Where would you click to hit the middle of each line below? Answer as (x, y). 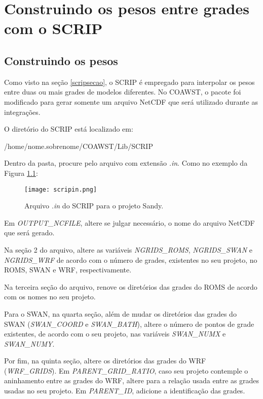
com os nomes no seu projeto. (50, 297)
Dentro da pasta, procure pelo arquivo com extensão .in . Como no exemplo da (126, 163)
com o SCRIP (53, 28)
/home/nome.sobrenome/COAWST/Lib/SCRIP (79, 146)
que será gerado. (29, 233)
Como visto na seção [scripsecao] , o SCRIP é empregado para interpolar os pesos (129, 82)
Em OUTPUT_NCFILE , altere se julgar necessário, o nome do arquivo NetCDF (129, 222)
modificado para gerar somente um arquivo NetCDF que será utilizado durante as (131, 101)
